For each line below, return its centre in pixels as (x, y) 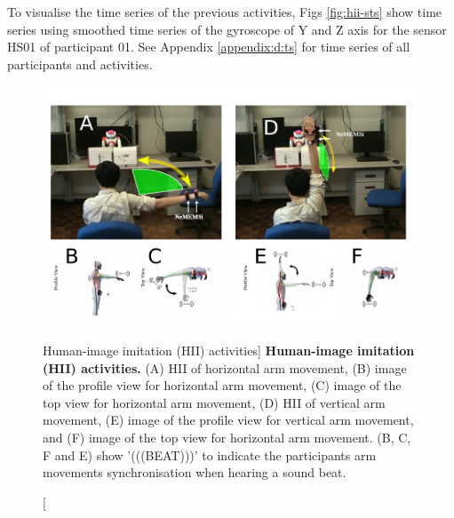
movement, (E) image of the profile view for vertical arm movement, (228, 420)
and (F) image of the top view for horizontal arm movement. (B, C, (227, 437)
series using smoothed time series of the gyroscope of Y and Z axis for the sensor (227, 29)
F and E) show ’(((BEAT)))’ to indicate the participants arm (210, 454)
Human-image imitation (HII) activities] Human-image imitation (229, 350)
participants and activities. (80, 64)
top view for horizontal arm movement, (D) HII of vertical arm (214, 402)
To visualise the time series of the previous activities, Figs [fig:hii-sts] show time (225, 12)
